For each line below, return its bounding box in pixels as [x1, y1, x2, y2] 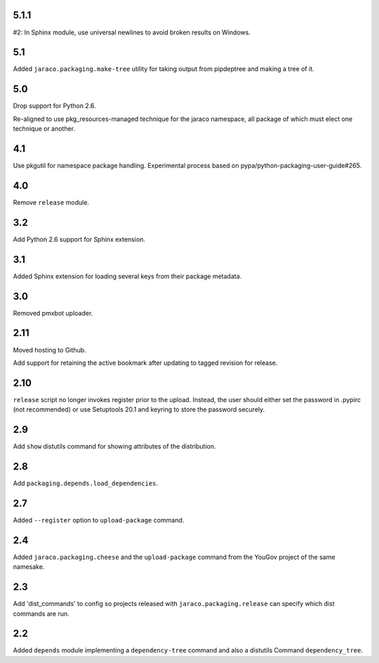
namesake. [13, 562, 45, 571]
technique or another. [13, 124, 76, 133]
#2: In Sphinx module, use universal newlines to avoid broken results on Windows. [13, 28, 251, 37]
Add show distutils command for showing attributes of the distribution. [13, 442, 217, 451]
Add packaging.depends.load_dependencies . [13, 479, 158, 488]
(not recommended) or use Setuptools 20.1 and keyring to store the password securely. [13, 405, 265, 414]
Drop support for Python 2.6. [13, 102, 96, 110]
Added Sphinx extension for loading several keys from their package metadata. [13, 271, 242, 281]
